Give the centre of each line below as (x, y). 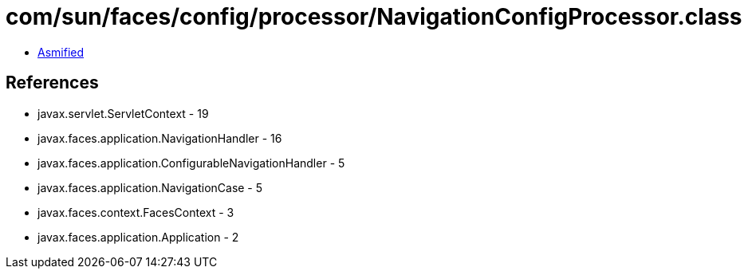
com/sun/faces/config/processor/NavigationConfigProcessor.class (374, 17)
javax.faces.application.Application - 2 (138, 237)
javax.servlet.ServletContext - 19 (123, 113)
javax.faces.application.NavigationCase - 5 (150, 187)
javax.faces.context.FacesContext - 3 (136, 212)
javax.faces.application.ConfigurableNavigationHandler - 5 (191, 163)
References (52, 83)
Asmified (61, 52)
